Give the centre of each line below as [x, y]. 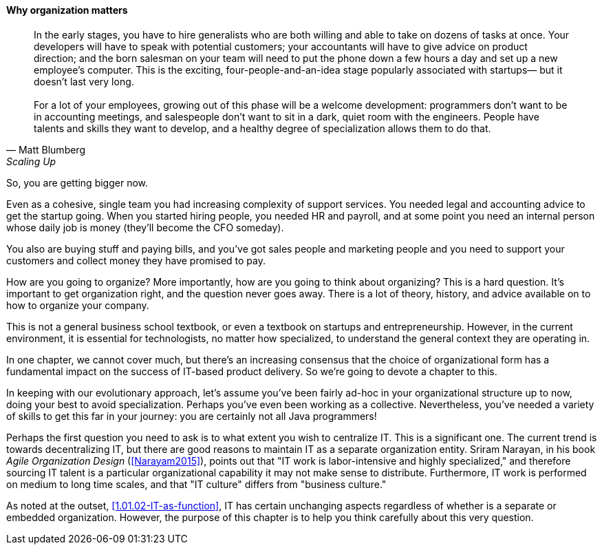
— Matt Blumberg [46, 149]
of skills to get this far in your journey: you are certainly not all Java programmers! [192, 416]
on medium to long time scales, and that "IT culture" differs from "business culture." [196, 484]
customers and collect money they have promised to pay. [136, 260]
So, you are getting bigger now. [77, 182]
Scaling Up [31, 161]
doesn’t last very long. [84, 81]
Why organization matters [67, 10]
